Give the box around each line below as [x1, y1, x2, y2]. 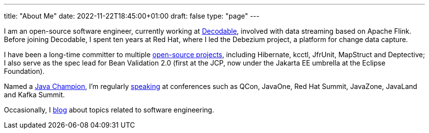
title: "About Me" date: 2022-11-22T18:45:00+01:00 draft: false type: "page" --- [4, 12, 260, 20]
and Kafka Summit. [4, 90, 65, 99]
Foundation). [4, 67, 45, 75]
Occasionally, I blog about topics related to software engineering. [4, 106, 214, 114]
